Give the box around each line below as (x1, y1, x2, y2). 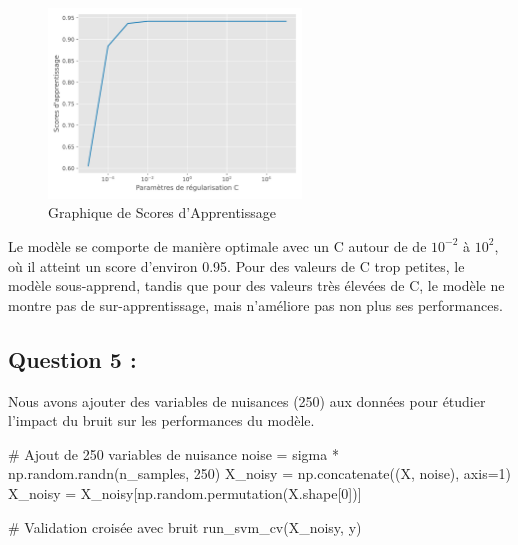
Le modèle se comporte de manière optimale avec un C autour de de (8, 235, 427, 256)
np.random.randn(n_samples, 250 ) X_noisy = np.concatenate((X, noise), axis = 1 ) (8, 463, 512, 484)
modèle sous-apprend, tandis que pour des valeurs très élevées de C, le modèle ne (8, 275, 505, 296)
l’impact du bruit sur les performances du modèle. (8, 410, 315, 431)
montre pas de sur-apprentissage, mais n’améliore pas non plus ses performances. (8, 294, 503, 315)
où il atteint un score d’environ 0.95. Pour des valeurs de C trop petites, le (8, 255, 465, 276)
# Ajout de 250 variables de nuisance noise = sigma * (8, 443, 339, 464)
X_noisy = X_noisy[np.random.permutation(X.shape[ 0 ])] (8, 482, 362, 503)
